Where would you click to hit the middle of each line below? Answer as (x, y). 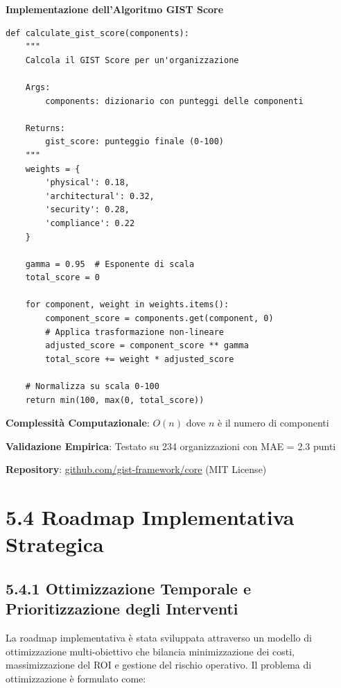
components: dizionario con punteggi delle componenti (174, 101)
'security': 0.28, (87, 210)
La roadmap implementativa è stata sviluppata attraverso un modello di (159, 638)
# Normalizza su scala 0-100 (92, 387)
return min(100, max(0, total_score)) (115, 400)
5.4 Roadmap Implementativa (150, 517)
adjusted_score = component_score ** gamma (147, 346)
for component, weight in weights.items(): (127, 305)
